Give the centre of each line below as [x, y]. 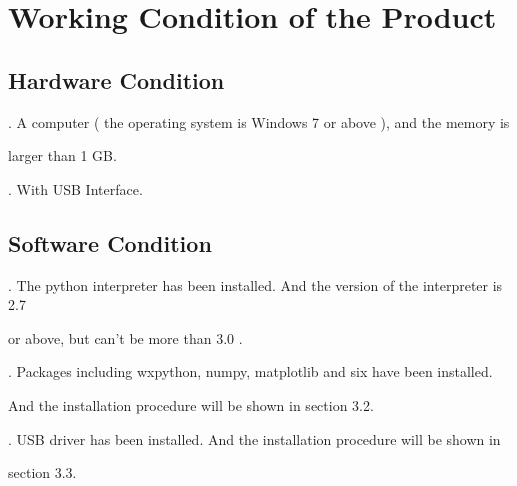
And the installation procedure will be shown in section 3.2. [191, 404]
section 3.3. [42, 472]
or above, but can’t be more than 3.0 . [125, 337]
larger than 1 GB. [62, 155]
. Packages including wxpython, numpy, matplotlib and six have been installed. [250, 371]
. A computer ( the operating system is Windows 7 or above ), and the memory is [259, 121]
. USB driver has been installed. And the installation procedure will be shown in [254, 438]
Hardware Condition [116, 79]
